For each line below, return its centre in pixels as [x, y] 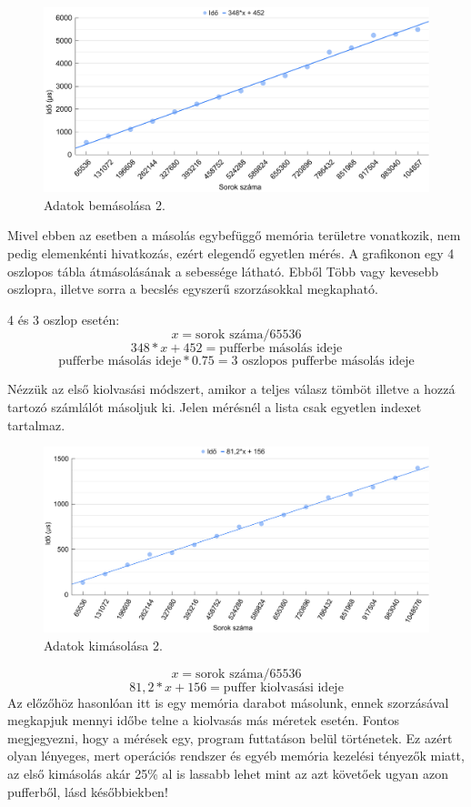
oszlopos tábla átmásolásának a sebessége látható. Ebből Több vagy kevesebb [223, 271]
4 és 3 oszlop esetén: [64, 319]
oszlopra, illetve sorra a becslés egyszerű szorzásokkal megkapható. [193, 289]
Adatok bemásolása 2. [105, 204]
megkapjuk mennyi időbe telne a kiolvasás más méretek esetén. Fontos [204, 720]
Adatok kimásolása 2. [103, 645]
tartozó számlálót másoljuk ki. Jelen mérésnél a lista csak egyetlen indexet [215, 407]
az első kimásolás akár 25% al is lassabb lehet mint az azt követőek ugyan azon [228, 773]
